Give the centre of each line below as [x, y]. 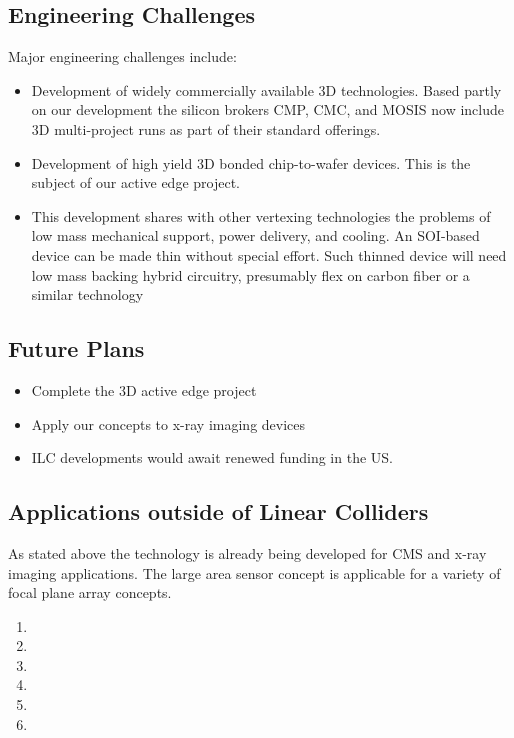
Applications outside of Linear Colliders [218, 511]
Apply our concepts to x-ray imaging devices [168, 423]
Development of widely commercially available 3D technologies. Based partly [266, 89]
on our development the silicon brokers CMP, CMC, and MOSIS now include [268, 109]
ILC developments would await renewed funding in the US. [212, 457]
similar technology [87, 294]
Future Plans [76, 348]
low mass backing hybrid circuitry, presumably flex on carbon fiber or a [250, 274]
